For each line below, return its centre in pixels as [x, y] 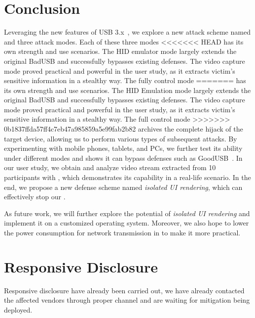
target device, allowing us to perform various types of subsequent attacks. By [121, 138]
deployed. [18, 309]
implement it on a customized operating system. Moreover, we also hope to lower [127, 223]
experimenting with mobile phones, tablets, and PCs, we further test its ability [123, 148]
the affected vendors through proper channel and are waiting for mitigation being [127, 300]
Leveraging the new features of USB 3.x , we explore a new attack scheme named [127, 32]
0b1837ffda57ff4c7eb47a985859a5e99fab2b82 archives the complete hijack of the [124, 129]
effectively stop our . [35, 197]
